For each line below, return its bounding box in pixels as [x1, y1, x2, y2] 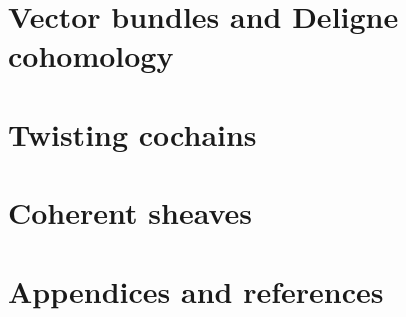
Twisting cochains [8, 113, 257, 154]
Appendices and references [8, 270, 384, 311]
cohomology [8, 35, 174, 76]
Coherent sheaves [8, 192, 252, 233]
